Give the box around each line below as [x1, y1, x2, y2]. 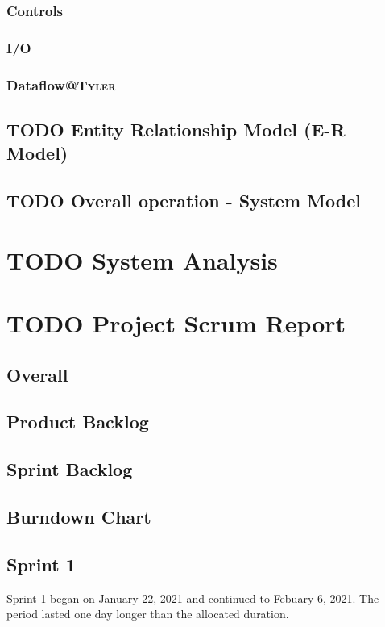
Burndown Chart [6, 504, 151, 529]
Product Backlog [6, 409, 149, 434]
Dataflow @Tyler [6, 74, 116, 94]
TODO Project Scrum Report [6, 307, 346, 340]
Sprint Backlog [6, 457, 133, 482]
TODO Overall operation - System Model [6, 188, 361, 213]
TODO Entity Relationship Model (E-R [6, 116, 346, 141]
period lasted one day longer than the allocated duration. [6, 605, 289, 622]
